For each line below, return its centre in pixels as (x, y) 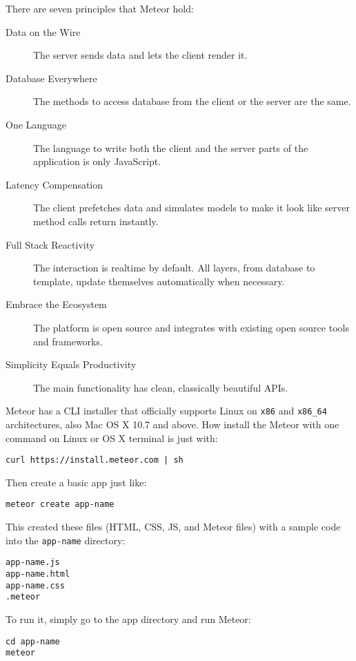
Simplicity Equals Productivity (71, 364)
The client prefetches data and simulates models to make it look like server (191, 208)
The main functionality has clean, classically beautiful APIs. (161, 387)
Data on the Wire (43, 31)
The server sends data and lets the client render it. (140, 55)
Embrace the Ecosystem (56, 304)
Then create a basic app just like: (76, 482)
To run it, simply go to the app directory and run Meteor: (128, 619)
